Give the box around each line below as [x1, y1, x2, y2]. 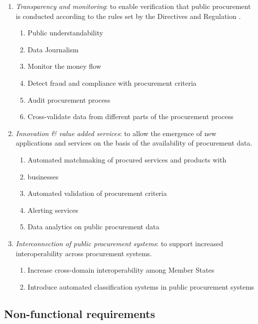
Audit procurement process [27, 94, 111, 105]
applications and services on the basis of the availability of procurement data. [15, 138, 253, 148]
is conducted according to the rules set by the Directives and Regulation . [15, 10, 241, 21]
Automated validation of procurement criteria [27, 188, 167, 198]
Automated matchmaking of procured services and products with [27, 154, 227, 164]
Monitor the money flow [27, 61, 102, 71]
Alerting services [27, 204, 78, 215]
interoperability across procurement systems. [15, 248, 152, 258]
